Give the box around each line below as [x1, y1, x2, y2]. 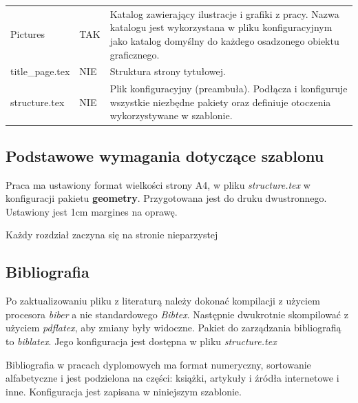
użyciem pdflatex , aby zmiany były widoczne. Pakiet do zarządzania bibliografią [6, 320, 341, 335]
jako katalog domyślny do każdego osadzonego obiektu [109, 33, 339, 48]
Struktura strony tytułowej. [109, 64, 226, 79]
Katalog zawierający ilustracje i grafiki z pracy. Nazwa [109, 6, 339, 21]
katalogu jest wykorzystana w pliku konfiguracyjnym [109, 20, 333, 34]
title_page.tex [10, 64, 70, 79]
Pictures [10, 27, 45, 41]
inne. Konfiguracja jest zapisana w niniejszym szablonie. [6, 384, 242, 398]
